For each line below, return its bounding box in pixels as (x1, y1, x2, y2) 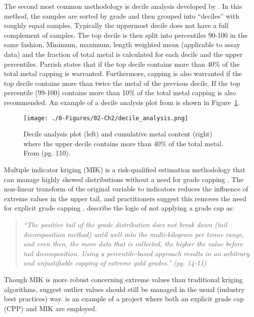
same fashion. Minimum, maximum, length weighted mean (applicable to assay (4, 39, 240, 50)
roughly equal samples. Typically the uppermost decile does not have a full (4, 20, 229, 30)
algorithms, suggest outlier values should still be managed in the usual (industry (4, 284, 245, 294)
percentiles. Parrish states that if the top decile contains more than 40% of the (4, 58, 240, 69)
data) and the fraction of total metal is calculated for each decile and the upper (4, 49, 243, 59)
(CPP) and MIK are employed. (4, 303, 97, 313)
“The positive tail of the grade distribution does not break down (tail (23, 219, 227, 229)
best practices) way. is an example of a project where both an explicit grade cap (4, 293, 244, 304)
